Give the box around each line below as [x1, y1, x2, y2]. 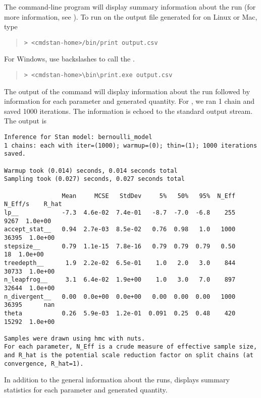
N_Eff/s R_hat [4, 201, 62, 208]
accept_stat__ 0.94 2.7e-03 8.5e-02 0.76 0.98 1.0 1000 [4, 226, 236, 233]
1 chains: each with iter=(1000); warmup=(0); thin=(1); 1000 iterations [4, 142, 257, 149]
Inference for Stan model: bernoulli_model [4, 134, 152, 141]
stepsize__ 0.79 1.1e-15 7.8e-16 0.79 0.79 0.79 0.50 [4, 242, 236, 250]
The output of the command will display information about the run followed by [4, 86, 250, 96]
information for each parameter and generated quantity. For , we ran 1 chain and [4, 96, 254, 106]
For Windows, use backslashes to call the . [4, 53, 135, 64]
